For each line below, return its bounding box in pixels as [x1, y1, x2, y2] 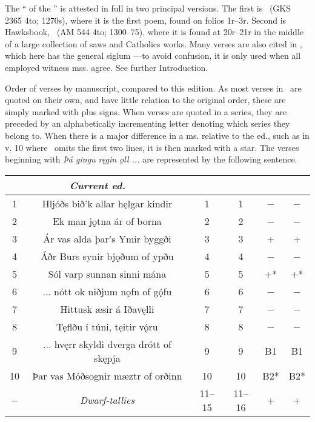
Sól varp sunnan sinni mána [48, 266, 167, 281]
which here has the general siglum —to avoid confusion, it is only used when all [5, 49, 301, 62]
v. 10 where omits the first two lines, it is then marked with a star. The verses [5, 141, 299, 153]
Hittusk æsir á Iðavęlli [60, 301, 154, 316]
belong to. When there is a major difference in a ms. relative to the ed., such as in [5, 129, 310, 141]
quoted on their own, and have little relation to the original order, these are [5, 93, 286, 106]
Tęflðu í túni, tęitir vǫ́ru [56, 319, 158, 333]
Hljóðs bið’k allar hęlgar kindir [42, 196, 173, 210]
